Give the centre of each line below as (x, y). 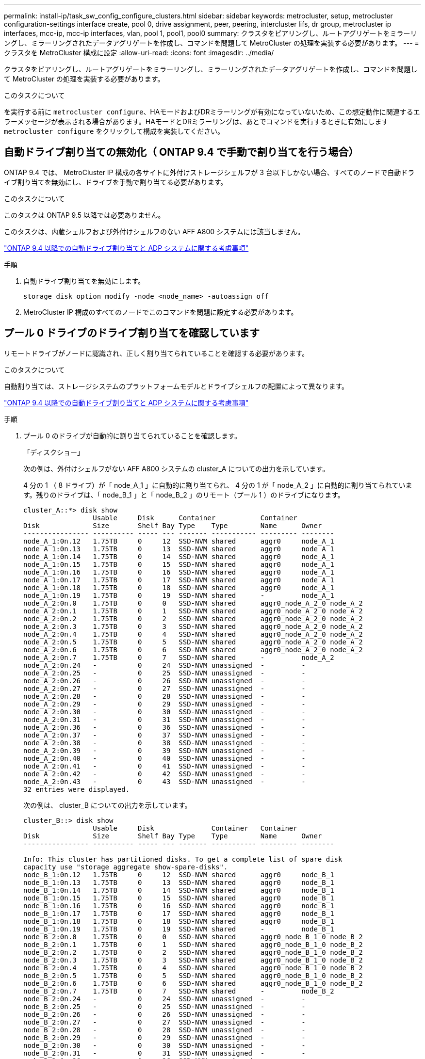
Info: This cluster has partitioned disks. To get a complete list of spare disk (183, 859)
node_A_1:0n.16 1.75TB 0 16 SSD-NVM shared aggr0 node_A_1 (179, 572)
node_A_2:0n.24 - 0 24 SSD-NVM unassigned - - (164, 665)
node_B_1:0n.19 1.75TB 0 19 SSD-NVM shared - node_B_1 (179, 929)
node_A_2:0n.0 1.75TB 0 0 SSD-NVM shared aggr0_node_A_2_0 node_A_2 (193, 603)
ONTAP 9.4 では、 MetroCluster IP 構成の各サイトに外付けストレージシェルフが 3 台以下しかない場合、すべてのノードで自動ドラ (209, 172)
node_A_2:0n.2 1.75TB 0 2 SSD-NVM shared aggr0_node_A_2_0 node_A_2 (193, 618)
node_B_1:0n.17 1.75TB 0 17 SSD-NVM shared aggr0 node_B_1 (179, 913)
